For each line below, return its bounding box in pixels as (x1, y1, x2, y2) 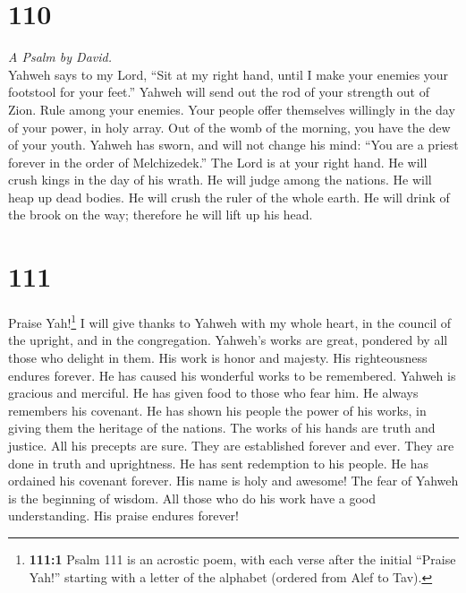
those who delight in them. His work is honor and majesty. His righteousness (8, 348, 428, 367)
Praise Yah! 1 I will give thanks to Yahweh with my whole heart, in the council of (8, 311, 452, 331)
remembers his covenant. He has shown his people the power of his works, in (8, 400, 427, 419)
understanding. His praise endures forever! (8, 506, 239, 525)
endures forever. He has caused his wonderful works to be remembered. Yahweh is (8, 365, 456, 384)
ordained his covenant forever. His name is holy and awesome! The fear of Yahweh (8, 471, 459, 490)
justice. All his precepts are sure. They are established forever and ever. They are (8, 436, 454, 454)
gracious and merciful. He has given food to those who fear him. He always (8, 383, 419, 402)
